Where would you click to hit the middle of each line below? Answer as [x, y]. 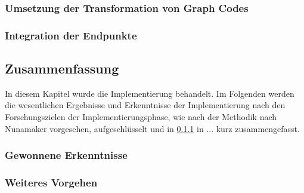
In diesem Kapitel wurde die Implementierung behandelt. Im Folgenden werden [150, 93]
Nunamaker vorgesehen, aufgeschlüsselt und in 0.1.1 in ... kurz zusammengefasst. [152, 128]
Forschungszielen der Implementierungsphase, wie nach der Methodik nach [141, 117]
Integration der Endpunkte [71, 35]
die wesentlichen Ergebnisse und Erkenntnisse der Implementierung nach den [145, 105]
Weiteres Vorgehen [51, 183]
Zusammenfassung [62, 68]
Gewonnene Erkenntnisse [66, 155]
